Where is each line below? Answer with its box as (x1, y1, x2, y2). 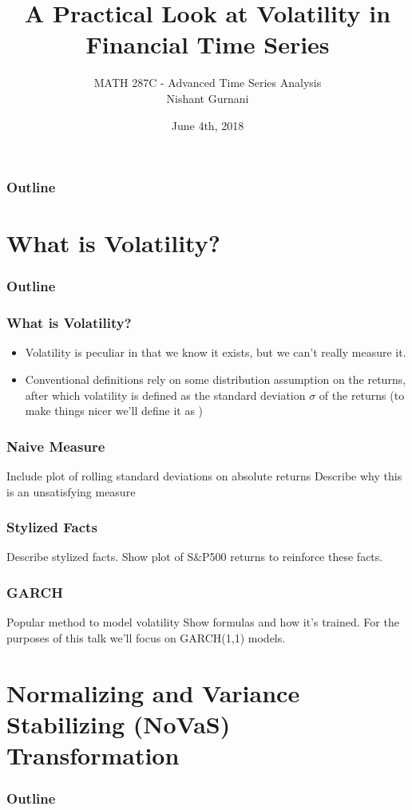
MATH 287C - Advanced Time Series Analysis (93, 74, 322, 91)
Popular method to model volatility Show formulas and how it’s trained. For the (6, 614, 399, 630)
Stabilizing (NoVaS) (6, 707, 231, 740)
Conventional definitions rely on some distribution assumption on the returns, (25, 371, 406, 388)
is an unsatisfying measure (6, 483, 136, 500)
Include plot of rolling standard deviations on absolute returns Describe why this (6, 468, 402, 484)
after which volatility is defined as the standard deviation (25, 386, 306, 403)
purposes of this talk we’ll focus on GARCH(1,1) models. (6, 629, 286, 646)
